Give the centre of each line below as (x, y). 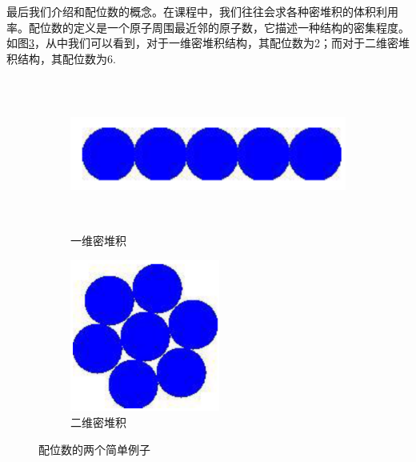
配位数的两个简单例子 (94, 449)
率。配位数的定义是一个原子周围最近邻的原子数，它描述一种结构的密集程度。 (208, 27)
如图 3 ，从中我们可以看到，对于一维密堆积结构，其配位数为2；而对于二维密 (202, 43)
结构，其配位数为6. (66, 58)
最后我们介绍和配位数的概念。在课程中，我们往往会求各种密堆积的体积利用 (202, 11)
